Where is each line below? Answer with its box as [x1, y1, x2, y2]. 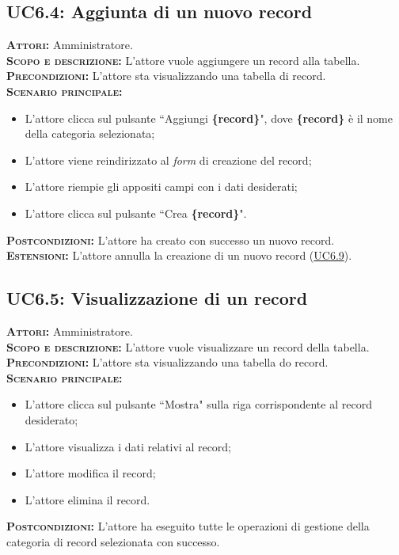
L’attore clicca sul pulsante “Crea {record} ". [25, 204, 247, 221]
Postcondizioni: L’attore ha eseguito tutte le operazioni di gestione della [6, 518, 370, 534]
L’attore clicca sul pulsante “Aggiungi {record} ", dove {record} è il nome [25, 109, 393, 126]
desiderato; [25, 411, 78, 428]
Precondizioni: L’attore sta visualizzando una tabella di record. [6, 67, 326, 84]
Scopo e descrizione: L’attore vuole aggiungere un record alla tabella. [6, 51, 360, 68]
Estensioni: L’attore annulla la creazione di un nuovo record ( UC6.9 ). [6, 247, 352, 264]
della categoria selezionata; [25, 125, 155, 142]
